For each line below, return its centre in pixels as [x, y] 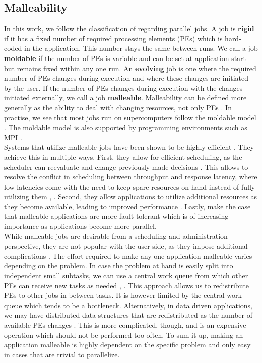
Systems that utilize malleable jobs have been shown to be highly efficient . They [129, 147]
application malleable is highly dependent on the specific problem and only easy [127, 345]
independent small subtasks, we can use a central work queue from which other [126, 276]
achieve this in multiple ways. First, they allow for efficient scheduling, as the [123, 157]
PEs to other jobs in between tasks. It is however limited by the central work [123, 295]
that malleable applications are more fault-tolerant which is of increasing [116, 216]
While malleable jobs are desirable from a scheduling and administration [116, 236]
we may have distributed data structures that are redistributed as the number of [128, 315]
